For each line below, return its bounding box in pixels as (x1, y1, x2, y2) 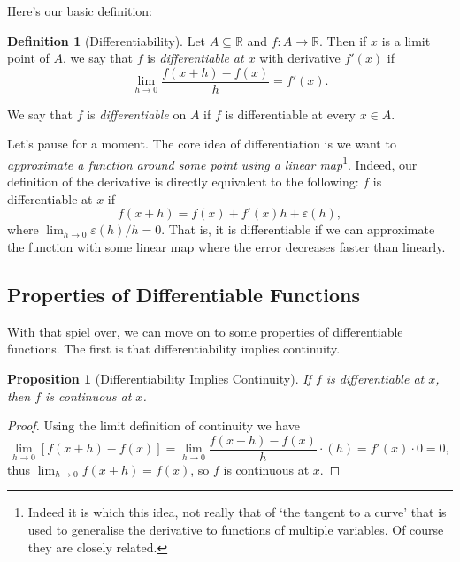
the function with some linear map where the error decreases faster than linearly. (7, 238, 446, 256)
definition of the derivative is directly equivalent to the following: (7, 172, 359, 191)
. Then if (319, 31, 367, 49)
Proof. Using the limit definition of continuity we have (7, 416, 300, 435)
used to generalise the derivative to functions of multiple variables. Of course (27, 520, 444, 539)
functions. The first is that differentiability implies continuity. (7, 339, 341, 358)
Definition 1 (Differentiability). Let (7, 31, 206, 49)
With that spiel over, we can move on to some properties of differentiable (7, 322, 403, 340)
